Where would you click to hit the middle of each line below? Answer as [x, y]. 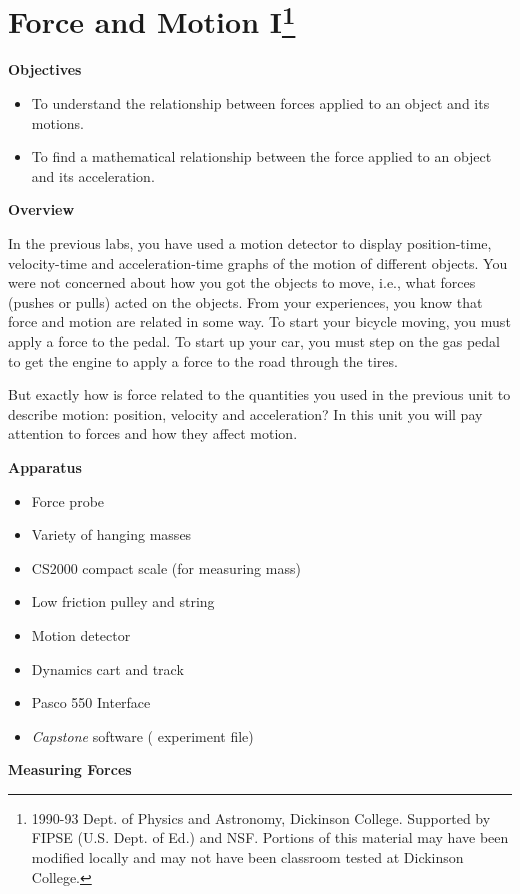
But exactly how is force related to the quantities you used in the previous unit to [259, 394]
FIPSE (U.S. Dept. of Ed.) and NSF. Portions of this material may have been [270, 837]
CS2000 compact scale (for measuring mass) [166, 567]
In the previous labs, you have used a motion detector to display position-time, [250, 243]
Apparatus [45, 466]
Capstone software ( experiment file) [142, 735]
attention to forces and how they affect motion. [153, 433]
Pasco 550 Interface [91, 702]
